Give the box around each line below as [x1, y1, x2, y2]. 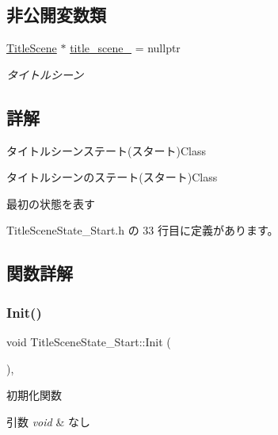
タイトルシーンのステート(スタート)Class [6, 169, 218, 185]
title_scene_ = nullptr [70, 40, 181, 56]
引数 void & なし [6, 413, 90, 429]
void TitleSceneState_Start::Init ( [6, 333, 171, 349]
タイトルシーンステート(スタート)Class [6, 142, 206, 158]
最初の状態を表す [6, 195, 95, 212]
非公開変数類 [6, 2, 106, 27]
